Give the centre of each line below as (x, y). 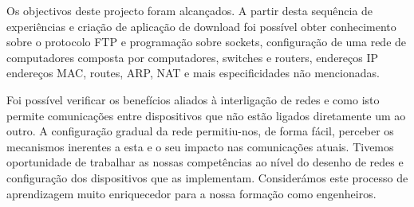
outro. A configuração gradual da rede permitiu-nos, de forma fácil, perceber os (200, 131)
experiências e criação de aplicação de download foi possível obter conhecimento (201, 26)
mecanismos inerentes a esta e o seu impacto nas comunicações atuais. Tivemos (200, 146)
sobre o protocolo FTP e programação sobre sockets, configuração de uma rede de (207, 42)
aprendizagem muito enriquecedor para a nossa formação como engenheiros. (191, 193)
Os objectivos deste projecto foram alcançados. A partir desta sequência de (190, 10)
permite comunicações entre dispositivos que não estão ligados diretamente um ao (206, 115)
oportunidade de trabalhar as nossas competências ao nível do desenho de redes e (205, 162)
